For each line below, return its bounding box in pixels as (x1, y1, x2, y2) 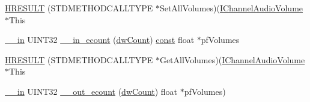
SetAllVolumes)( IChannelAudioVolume (159, 2, 303, 14)
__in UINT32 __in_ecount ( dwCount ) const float (5, 33, 195, 46)
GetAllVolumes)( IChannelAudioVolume (159, 53, 305, 66)
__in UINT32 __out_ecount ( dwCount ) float (5, 85, 178, 97)
